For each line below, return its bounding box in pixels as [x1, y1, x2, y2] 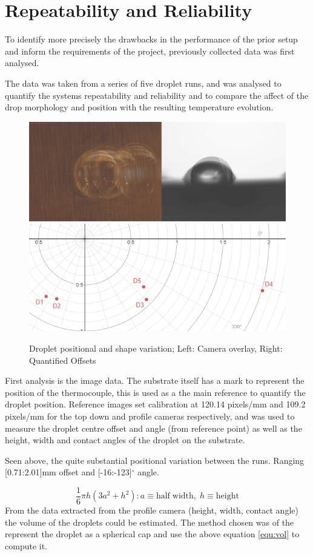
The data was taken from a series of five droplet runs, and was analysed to [5, 76, 282, 89]
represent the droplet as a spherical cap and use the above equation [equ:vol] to [5, 528, 300, 540]
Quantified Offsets [29, 353, 96, 366]
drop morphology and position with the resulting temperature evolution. [5, 101, 274, 113]
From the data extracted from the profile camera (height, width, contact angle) [5, 503, 298, 516]
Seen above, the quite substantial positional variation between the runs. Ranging [5, 454, 305, 466]
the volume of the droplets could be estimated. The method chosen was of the [5, 515, 294, 528]
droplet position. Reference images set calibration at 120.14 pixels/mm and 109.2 [5, 398, 306, 410]
